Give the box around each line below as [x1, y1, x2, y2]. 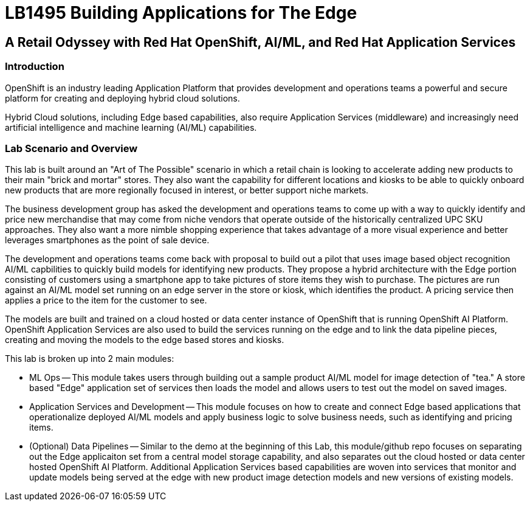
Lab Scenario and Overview [5, 142, 138, 154]
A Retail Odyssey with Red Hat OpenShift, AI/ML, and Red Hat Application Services [5, 34, 516, 50]
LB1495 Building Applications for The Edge [5, 2, 357, 23]
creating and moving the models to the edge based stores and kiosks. [5, 334, 284, 345]
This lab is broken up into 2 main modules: [5, 353, 174, 364]
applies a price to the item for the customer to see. [5, 295, 207, 306]
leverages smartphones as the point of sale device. [5, 235, 210, 246]
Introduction [5, 60, 64, 73]
